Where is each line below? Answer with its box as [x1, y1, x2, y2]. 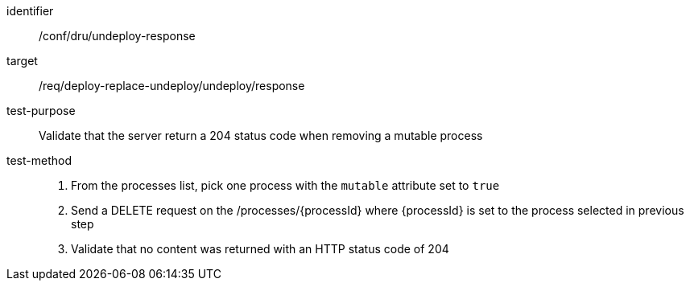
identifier [6, 4, 54, 18]
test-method [6, 154, 72, 167]
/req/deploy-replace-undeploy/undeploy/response [39, 79, 305, 92]
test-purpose [6, 104, 76, 117]
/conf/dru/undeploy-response [39, 29, 196, 43]
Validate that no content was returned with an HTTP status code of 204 [71, 242, 449, 256]
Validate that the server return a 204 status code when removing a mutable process [39, 129, 483, 142]
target [6, 54, 38, 68]
